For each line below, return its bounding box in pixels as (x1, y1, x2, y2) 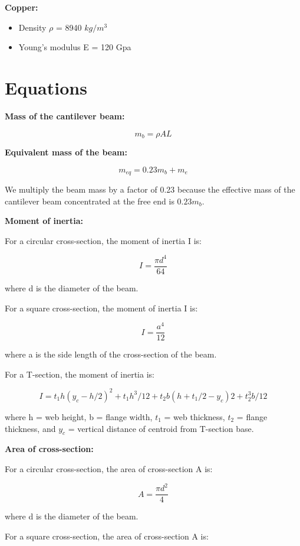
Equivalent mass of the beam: (5, 145, 127, 158)
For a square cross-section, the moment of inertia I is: (5, 301, 198, 314)
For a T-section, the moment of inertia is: (5, 368, 154, 380)
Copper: (5, 1, 38, 13)
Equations (5, 75, 87, 99)
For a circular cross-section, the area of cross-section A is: (5, 462, 213, 474)
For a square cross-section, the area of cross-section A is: (5, 529, 209, 542)
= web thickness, (164, 410, 225, 422)
